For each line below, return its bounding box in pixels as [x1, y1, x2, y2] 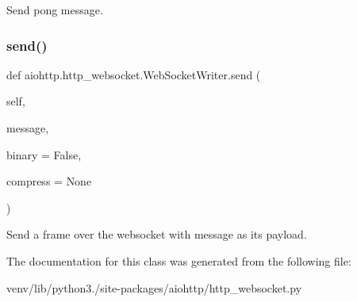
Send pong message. [6, 2, 103, 17]
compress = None [6, 173, 92, 189]
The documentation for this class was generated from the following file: [6, 252, 351, 269]
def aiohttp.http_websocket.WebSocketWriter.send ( [6, 66, 261, 82]
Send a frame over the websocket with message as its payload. [6, 226, 307, 243]
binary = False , [6, 146, 82, 162]
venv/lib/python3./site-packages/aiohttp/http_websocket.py [6, 279, 302, 296]
